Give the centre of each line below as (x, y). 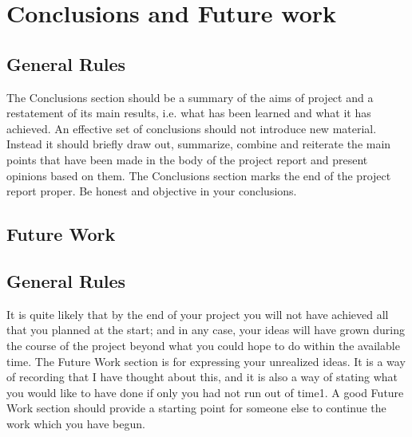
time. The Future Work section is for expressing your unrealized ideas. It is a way (206, 361)
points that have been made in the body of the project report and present (187, 159)
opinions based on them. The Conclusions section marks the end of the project (199, 175)
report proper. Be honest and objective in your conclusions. (152, 191)
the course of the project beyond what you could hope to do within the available (203, 345)
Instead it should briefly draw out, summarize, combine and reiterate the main (199, 144)
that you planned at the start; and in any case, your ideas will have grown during (206, 330)
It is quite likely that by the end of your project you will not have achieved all (198, 314)
